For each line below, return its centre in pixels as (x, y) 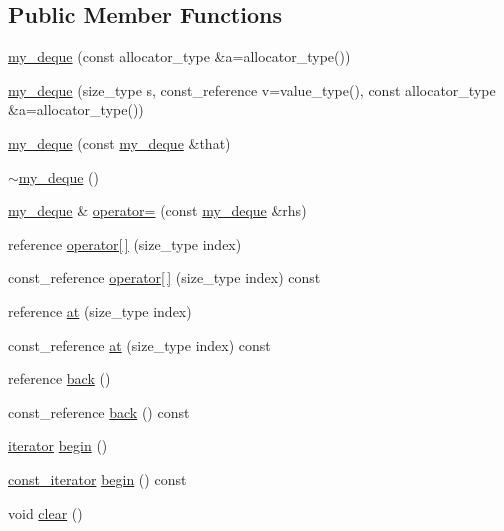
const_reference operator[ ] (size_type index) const (164, 277)
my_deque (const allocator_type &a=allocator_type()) (179, 56)
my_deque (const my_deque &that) (119, 142)
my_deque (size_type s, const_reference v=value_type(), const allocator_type (252, 89)
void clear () (45, 512)
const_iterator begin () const (97, 478)
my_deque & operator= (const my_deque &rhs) (157, 210)
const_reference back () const (99, 411)
